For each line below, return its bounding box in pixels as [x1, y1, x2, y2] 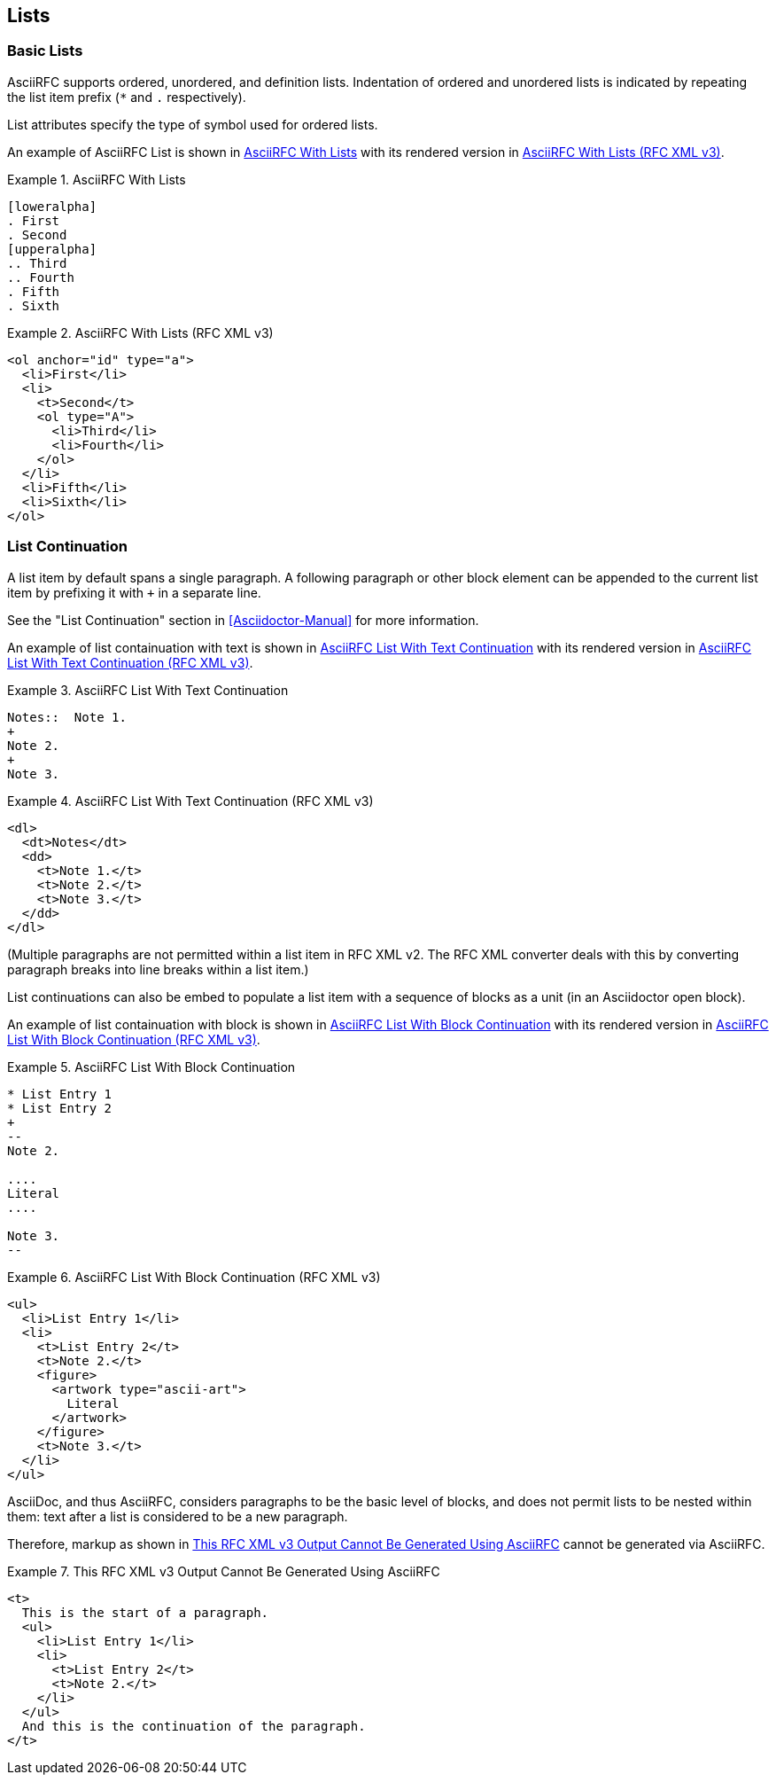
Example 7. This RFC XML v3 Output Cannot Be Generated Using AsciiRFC [7, 1563, 440, 1579]
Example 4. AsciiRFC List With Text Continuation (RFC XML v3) [7, 793, 374, 809]
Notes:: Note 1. [7, 709, 127, 724]
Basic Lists [7, 42, 83, 60]
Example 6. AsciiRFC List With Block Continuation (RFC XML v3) [7, 1269, 381, 1285]
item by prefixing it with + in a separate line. [7, 584, 261, 600]
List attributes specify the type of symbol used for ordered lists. [7, 116, 378, 132]
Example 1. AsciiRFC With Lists [7, 171, 186, 187]
